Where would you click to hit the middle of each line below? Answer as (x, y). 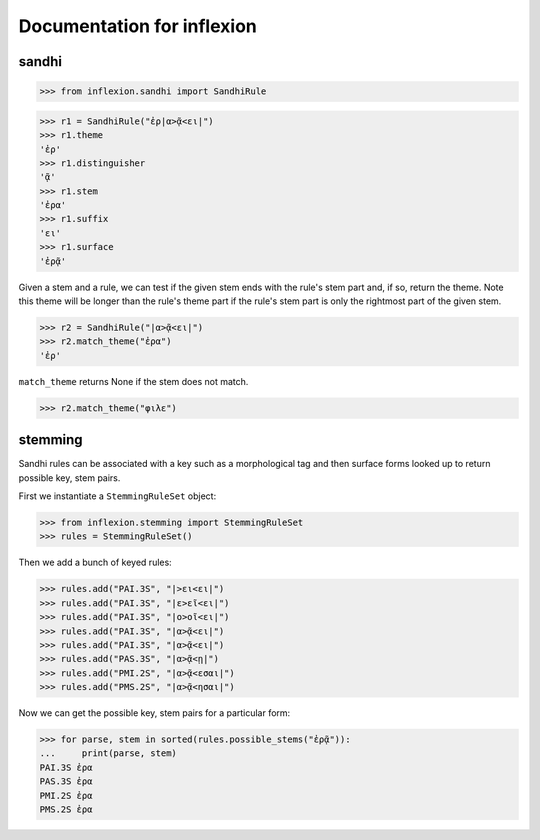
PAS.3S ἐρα (66, 781)
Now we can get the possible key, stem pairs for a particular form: (154, 713)
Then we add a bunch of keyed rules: (95, 562)
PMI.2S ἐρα (66, 795)
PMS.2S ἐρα (66, 809)
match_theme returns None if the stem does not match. (133, 381)
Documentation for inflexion (137, 26)
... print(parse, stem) (108, 753)
